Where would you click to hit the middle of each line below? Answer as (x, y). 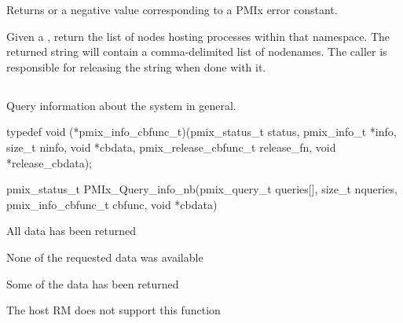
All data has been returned (71, 231)
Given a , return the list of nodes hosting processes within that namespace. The (198, 36)
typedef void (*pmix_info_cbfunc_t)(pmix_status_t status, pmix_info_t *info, (201, 132)
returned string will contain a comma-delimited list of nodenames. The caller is (197, 51)
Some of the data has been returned (93, 283)
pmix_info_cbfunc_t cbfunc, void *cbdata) (112, 204)
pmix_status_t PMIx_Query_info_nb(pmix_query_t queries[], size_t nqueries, (202, 189)
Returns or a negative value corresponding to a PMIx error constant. (172, 9)
